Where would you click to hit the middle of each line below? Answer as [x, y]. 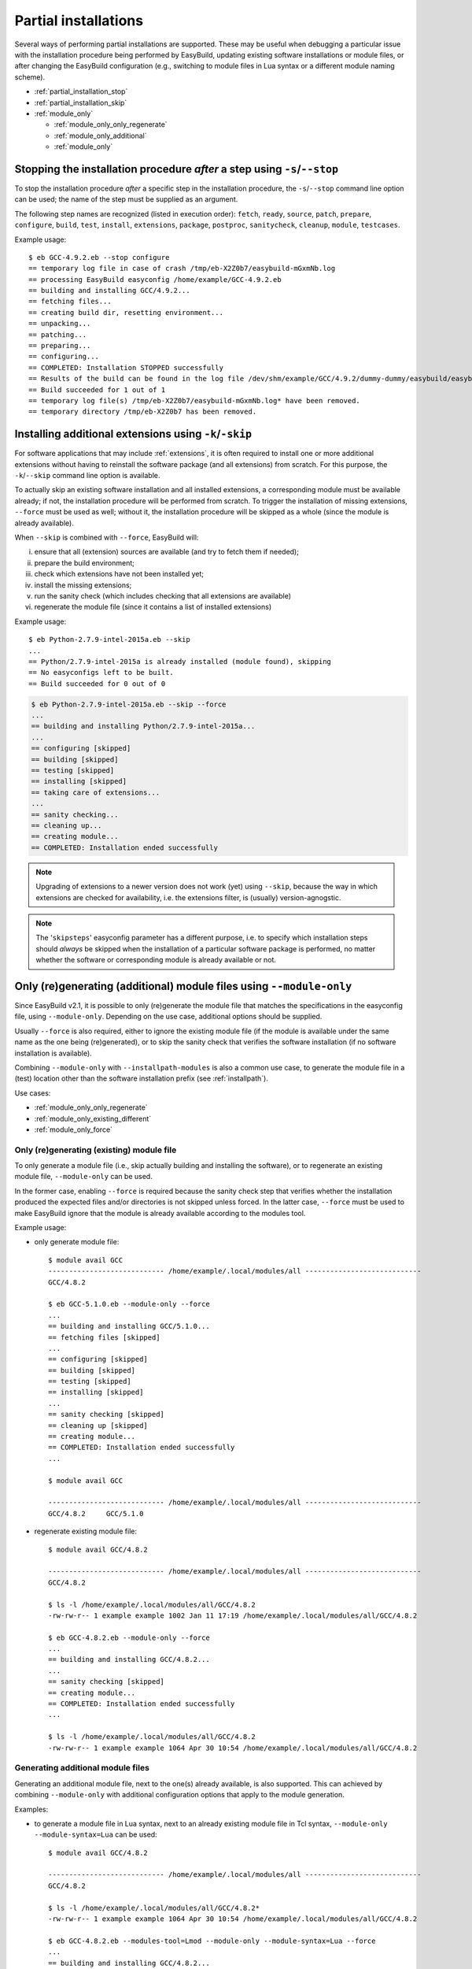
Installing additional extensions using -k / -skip [133, 434]
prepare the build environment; [85, 562]
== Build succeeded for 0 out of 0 [97, 684]
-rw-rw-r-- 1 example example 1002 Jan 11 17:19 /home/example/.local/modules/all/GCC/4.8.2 [233, 1615]
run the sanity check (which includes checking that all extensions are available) [162, 595]
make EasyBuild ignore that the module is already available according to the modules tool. [160, 1213]
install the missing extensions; [83, 585]
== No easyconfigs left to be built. [101, 673]
